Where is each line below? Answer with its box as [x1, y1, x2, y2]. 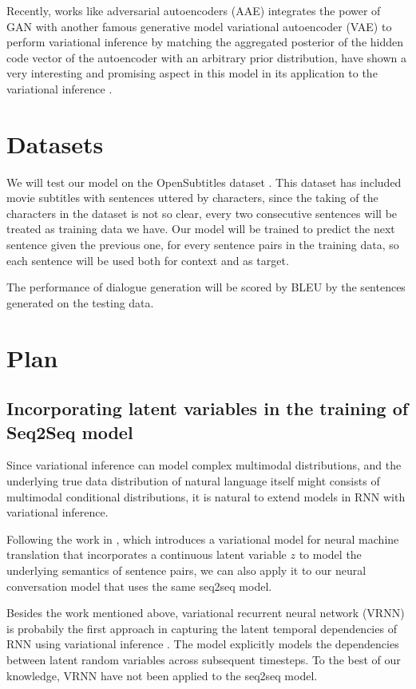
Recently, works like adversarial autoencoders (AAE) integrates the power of [6, 2, 381, 18]
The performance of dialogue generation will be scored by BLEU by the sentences [6, 279, 406, 295]
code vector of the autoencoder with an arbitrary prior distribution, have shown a [6, 49, 407, 65]
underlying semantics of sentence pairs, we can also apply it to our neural [6, 561, 366, 578]
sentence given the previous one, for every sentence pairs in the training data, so [6, 236, 399, 253]
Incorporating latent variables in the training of [6, 396, 409, 421]
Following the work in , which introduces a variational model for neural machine [6, 530, 399, 547]
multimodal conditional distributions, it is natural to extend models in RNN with [6, 488, 406, 505]
